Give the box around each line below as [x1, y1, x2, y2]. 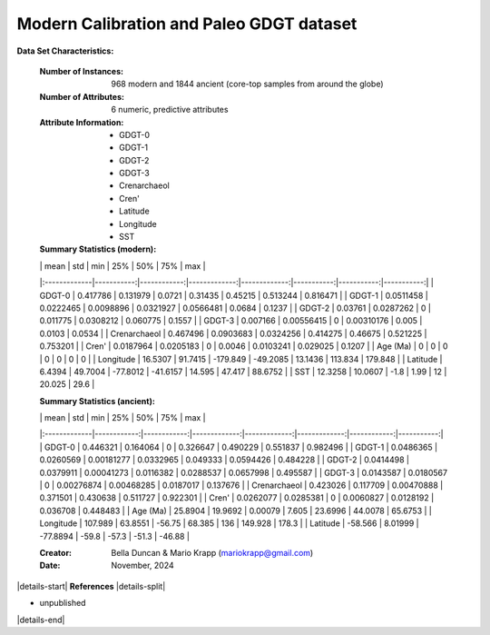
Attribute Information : [39, 116, 124, 127]
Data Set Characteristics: [16, 45, 114, 56]
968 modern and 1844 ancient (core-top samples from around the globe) [111, 78, 385, 90]
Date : [39, 560, 61, 571]
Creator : [39, 548, 73, 558]
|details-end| [16, 614, 65, 625]
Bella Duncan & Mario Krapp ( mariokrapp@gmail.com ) [111, 548, 314, 558]
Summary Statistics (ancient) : [39, 395, 156, 406]
